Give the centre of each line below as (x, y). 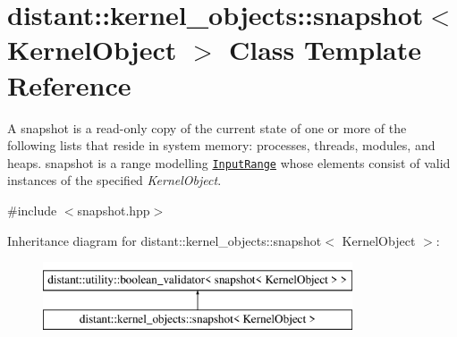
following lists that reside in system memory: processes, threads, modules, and (221, 145)
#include (32, 210)
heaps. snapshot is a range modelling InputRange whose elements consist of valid (229, 162)
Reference (69, 84)
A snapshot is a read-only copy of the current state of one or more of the (207, 127)
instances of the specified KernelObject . (114, 180)
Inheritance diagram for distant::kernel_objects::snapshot (165, 240)
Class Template (326, 50)
